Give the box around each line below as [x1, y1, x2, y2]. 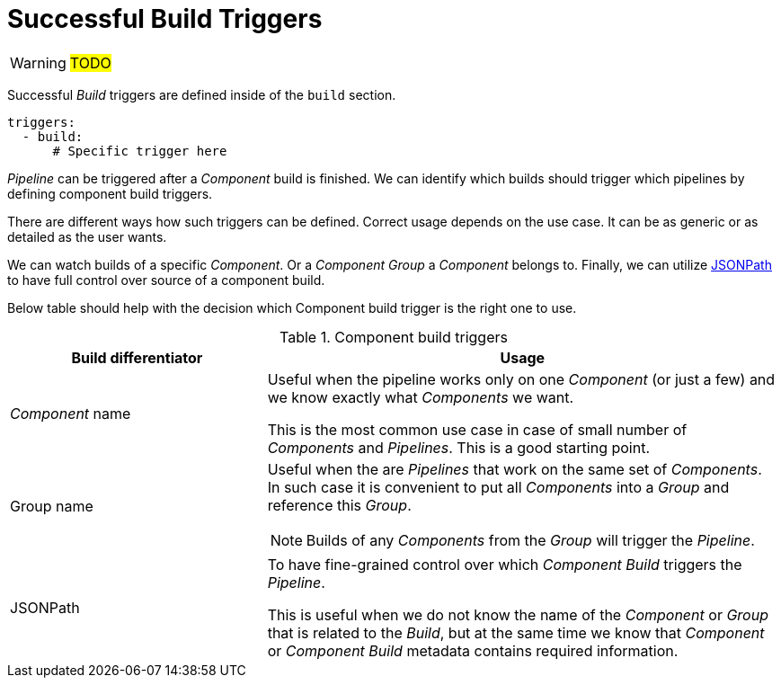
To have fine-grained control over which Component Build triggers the [267, 555, 742, 574]
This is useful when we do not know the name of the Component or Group [267, 605, 768, 624]
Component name [10, 404, 131, 423]
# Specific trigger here [52, 143, 227, 158]
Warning [10, 53, 67, 72]
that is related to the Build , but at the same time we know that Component [267, 623, 765, 642]
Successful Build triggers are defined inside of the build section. [7, 86, 396, 102]
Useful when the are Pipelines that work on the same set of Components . [267, 459, 762, 478]
